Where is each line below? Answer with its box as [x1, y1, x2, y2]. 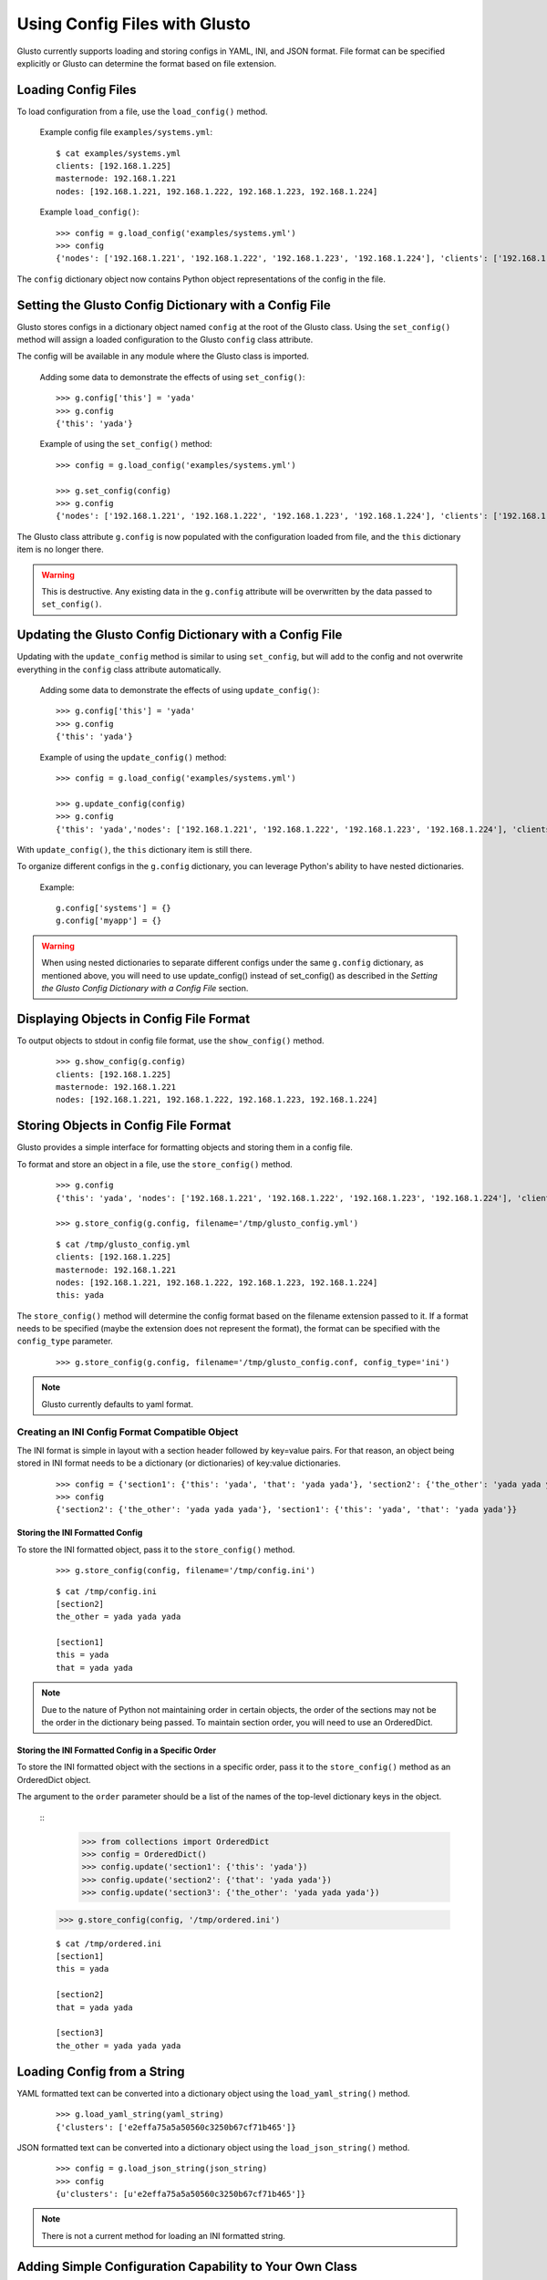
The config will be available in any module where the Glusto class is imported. [16, 351, 310, 362]
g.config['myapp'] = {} [56, 916, 162, 926]
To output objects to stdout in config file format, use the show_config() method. [16, 1035, 325, 1046]
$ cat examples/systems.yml [56, 148, 181, 159]
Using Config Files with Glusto [16, 14, 251, 34]
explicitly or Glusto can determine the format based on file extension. [16, 57, 277, 68]
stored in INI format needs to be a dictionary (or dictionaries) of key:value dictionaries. [16, 1457, 341, 1468]
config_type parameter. [16, 1336, 113, 1347]
